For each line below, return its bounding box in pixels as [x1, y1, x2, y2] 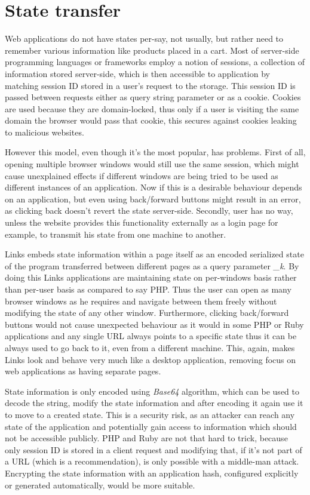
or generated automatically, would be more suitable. [5, 478, 195, 491]
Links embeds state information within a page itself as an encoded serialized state [5, 248, 304, 260]
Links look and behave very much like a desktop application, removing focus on [5, 353, 296, 365]
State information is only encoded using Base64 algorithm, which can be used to [5, 385, 299, 397]
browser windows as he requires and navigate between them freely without [5, 294, 277, 307]
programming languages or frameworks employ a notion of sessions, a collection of [5, 56, 305, 68]
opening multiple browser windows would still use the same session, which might [5, 158, 299, 170]
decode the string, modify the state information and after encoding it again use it [5, 396, 303, 409]
